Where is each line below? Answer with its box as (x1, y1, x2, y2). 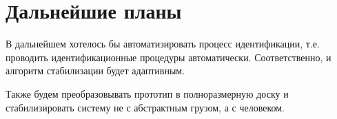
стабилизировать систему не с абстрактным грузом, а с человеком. (6, 100, 285, 114)
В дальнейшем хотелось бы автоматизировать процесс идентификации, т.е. (6, 36, 320, 51)
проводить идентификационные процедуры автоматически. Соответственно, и (6, 50, 331, 64)
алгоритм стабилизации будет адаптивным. (6, 63, 185, 78)
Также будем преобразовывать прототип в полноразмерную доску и (6, 86, 289, 100)
